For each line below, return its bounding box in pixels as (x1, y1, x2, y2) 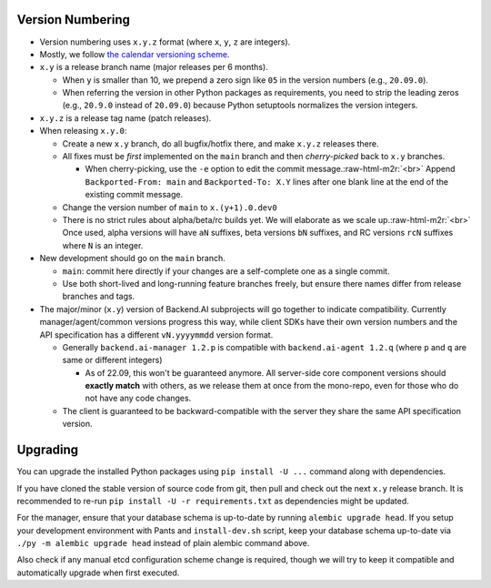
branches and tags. (62, 291, 135, 302)
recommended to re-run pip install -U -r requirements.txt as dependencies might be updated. (16, 495, 409, 506)
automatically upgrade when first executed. (16, 567, 180, 578)
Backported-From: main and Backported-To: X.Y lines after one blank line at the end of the (85, 176, 449, 187)
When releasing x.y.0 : (39, 126, 127, 137)
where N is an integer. (62, 239, 144, 250)
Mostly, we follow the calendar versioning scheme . (39, 48, 230, 59)
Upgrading (16, 442, 79, 458)
